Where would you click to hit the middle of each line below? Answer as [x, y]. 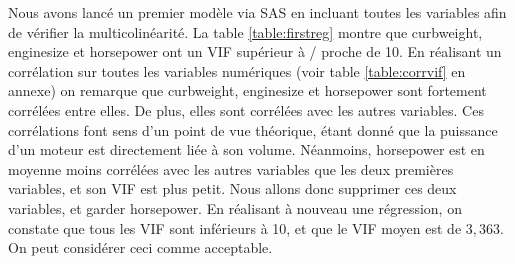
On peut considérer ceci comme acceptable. [140, 247]
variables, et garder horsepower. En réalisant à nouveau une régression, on [235, 207]
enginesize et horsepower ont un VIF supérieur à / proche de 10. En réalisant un [255, 51]
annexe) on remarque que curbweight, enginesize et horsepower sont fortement [247, 90]
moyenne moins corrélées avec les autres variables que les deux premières [231, 168]
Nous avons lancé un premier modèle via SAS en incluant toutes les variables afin [257, 12]
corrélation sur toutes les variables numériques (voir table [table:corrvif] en [237, 70]
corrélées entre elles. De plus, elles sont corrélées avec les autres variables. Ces [246, 109]
